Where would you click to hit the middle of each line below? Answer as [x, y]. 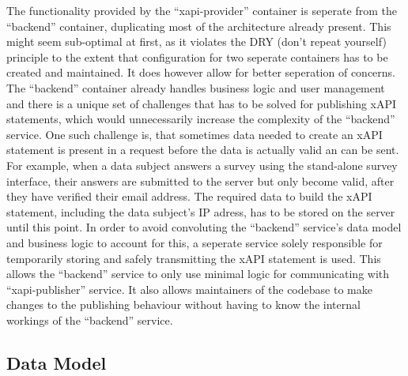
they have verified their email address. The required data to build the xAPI [189, 196]
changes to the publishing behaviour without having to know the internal [183, 305]
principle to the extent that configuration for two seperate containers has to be [197, 56]
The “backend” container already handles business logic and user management [196, 87]
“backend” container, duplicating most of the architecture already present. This [199, 26]
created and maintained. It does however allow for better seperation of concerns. [201, 72]
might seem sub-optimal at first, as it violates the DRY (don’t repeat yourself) [196, 41]
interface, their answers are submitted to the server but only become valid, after [200, 180]
